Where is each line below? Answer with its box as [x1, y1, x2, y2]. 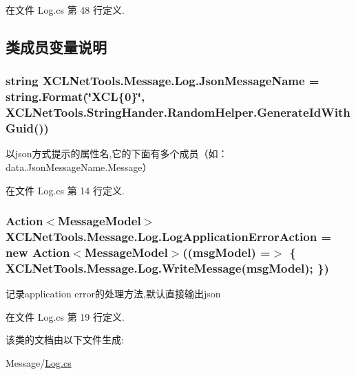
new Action [6, 243, 70, 260]
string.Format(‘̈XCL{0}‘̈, [6, 88, 145, 105]
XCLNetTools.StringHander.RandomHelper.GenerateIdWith [6, 104, 350, 121]
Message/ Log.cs [6, 355, 72, 370]
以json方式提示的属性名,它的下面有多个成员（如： [6, 146, 228, 161]
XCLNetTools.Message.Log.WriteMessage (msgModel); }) [6, 259, 329, 276]
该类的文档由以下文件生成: [6, 332, 124, 347]
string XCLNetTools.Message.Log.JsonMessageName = [6, 72, 320, 89]
